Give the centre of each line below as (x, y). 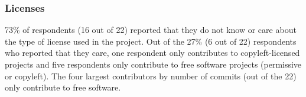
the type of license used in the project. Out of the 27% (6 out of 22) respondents (151, 41)
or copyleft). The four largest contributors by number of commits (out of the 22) (151, 76)
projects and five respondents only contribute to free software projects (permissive (153, 64)
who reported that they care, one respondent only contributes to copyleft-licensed (152, 53)
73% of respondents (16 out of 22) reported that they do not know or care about (151, 30)
